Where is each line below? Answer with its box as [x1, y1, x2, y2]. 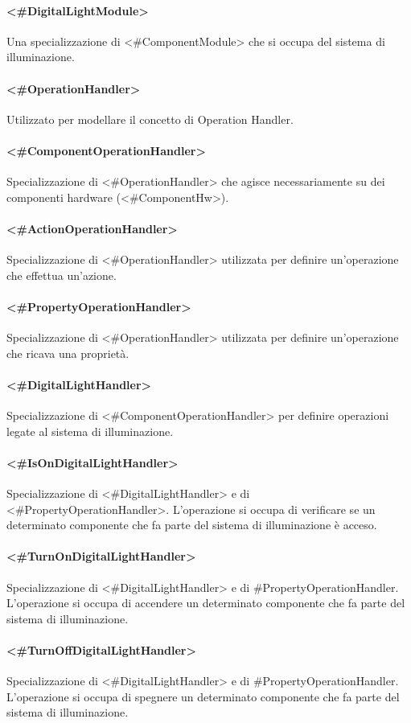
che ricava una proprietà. [6, 344, 129, 361]
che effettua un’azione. [6, 266, 117, 283]
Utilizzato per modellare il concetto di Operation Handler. [6, 110, 294, 127]
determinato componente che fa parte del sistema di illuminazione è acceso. [6, 516, 377, 533]
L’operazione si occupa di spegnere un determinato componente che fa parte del [6, 688, 400, 705]
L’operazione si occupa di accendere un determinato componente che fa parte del [6, 594, 405, 611]
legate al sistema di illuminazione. [6, 422, 174, 439]
